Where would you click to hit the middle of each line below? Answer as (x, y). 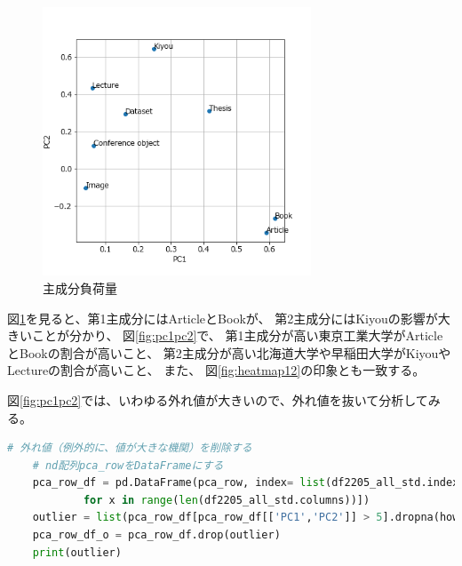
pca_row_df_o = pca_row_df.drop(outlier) (156, 535)
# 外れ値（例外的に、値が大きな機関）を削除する (130, 448)
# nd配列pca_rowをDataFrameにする (128, 465)
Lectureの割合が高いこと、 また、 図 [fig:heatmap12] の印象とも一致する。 (216, 370)
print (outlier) (77, 552)
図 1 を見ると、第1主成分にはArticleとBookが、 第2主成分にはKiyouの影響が (223, 318)
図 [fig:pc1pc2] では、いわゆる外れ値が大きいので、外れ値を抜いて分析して (218, 399)
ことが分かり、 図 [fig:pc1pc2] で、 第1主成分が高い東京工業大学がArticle (237, 335)
